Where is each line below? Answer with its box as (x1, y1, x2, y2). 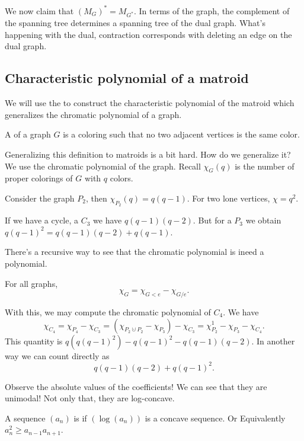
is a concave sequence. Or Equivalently (145, 411, 286, 424)
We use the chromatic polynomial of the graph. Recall (5, 159, 201, 172)
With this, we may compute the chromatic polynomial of (5, 305, 211, 318)
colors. (110, 172, 133, 184)
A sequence (5, 411, 46, 424)
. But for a (193, 214, 232, 226)
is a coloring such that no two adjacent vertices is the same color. (63, 128, 300, 140)
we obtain (245, 214, 281, 226)
